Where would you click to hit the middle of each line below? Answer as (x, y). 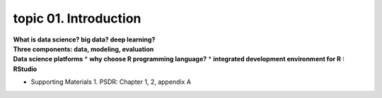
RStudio (25, 69)
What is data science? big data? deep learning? (84, 39)
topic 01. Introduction (77, 18)
